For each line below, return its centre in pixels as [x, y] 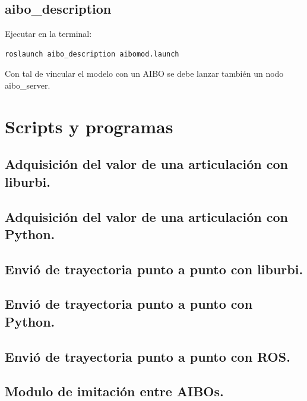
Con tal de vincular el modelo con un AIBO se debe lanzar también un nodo [144, 73]
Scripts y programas [89, 126]
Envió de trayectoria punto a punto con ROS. [148, 356]
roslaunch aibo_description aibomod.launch [92, 54]
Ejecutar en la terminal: [48, 34]
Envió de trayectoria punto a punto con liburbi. [154, 269]
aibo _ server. [28, 85]
